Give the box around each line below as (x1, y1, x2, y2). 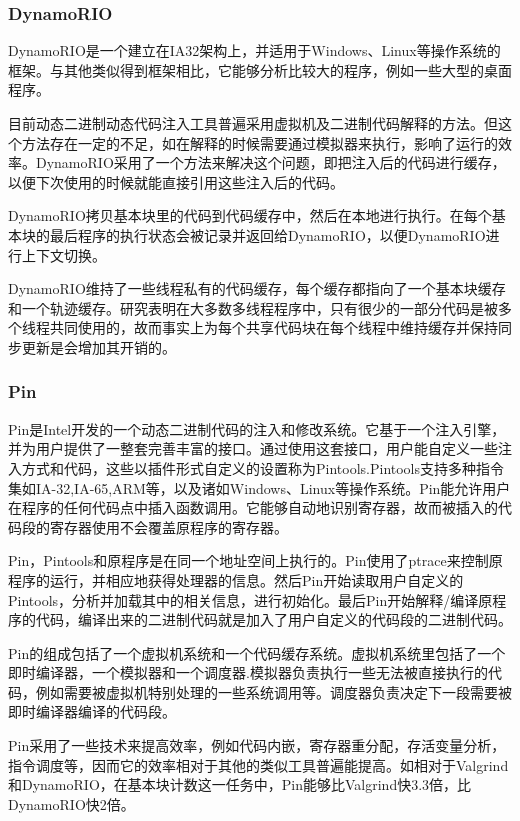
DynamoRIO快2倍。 (8, 793, 135, 814)
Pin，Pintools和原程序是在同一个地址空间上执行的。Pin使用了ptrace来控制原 (8, 550, 503, 571)
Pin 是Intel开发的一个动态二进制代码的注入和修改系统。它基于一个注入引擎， (8, 418, 506, 439)
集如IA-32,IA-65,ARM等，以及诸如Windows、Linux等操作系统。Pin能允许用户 (8, 477, 511, 498)
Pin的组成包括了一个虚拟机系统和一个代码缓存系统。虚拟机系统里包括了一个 (8, 642, 506, 663)
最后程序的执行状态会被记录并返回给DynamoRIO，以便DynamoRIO (49, 224, 486, 245)
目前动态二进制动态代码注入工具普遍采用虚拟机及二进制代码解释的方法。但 (8, 113, 498, 133)
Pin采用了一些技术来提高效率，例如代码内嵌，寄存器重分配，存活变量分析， (8, 735, 506, 756)
